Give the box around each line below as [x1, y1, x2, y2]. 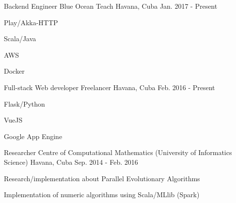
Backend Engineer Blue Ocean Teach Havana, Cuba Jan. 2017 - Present [4, 1, 218, 11]
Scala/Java [4, 33, 36, 44]
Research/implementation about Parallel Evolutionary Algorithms [4, 173, 200, 183]
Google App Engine [4, 131, 63, 141]
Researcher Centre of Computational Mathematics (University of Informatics [4, 147, 232, 157]
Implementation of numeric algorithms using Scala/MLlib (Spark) [4, 189, 200, 200]
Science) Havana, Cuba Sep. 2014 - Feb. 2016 [4, 156, 138, 167]
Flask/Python [4, 98, 45, 109]
